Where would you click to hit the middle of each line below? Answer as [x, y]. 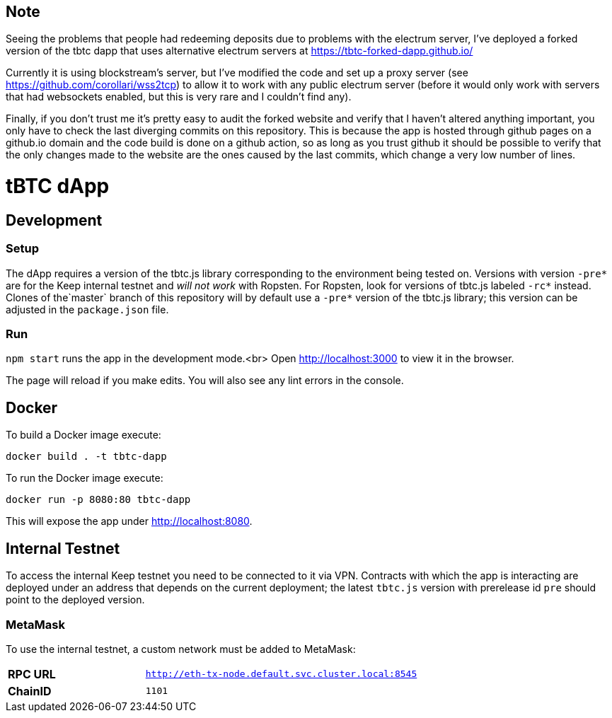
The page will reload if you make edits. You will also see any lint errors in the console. [205, 381]
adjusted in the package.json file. [87, 309]
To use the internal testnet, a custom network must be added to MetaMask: [181, 649]
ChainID [30, 691]
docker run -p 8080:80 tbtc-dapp [98, 500]
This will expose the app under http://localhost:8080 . [129, 521]
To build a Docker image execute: [83, 435]
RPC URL [32, 674]
